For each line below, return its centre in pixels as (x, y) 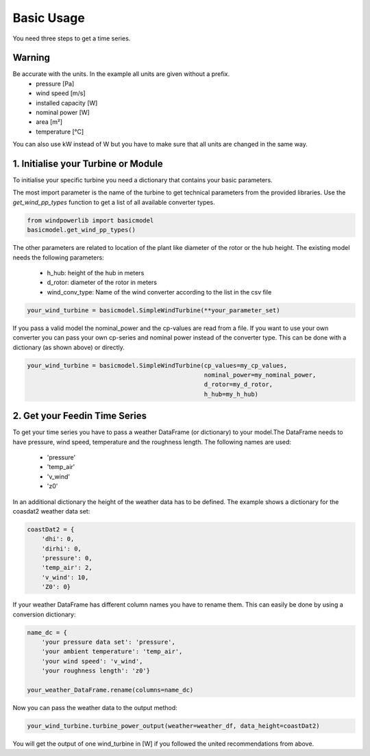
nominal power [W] (63, 112)
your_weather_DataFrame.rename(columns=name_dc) (110, 690)
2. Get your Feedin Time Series (80, 416)
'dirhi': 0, (62, 549)
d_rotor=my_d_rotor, (238, 385)
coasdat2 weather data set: (51, 511)
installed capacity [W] (67, 103)
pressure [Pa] (55, 84)
